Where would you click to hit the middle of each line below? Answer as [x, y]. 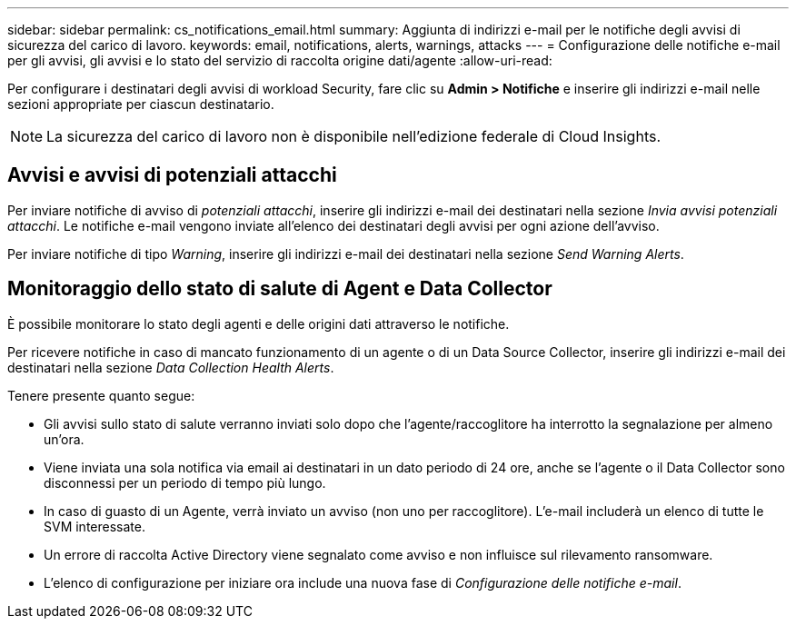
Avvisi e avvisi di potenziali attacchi [172, 175]
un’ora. [64, 439]
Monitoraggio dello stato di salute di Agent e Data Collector [280, 289]
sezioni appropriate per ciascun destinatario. [141, 104]
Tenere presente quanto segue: [101, 395]
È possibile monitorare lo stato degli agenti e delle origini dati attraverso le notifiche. [259, 323]
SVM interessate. [95, 526]
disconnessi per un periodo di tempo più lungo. [185, 482]
